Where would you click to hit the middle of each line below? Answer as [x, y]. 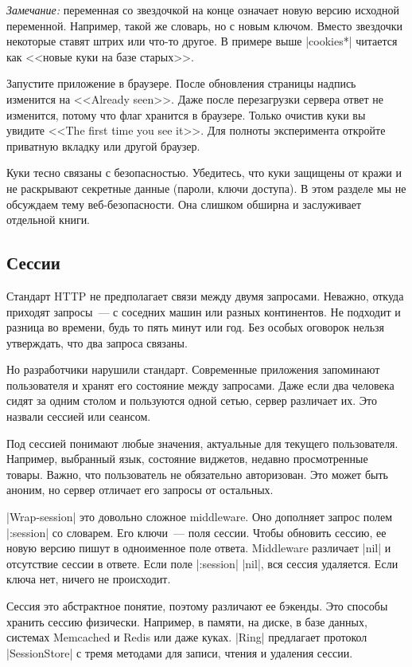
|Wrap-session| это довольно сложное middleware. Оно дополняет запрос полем [200, 517]
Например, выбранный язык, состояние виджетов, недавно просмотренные [187, 459]
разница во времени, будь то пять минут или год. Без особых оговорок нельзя [195, 327]
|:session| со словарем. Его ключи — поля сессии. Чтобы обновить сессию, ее [196, 532]
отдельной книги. [49, 220]
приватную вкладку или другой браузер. [103, 145]
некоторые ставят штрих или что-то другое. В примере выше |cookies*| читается [202, 41]
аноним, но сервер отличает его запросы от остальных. [140, 490]
